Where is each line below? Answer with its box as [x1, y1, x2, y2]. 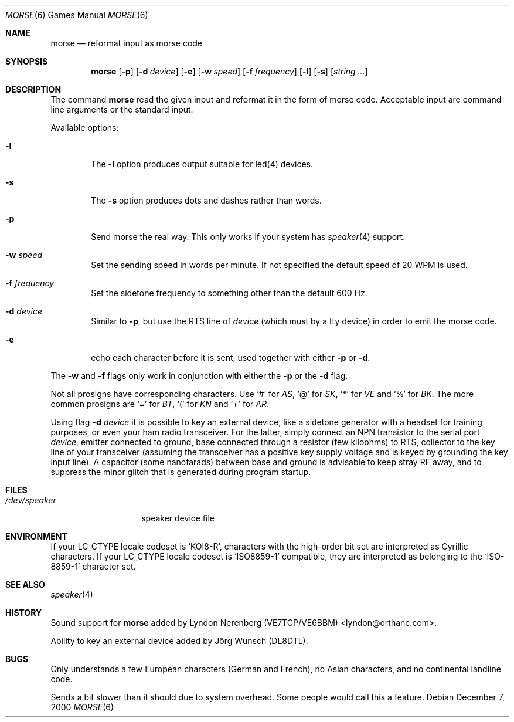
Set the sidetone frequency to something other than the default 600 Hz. [91, 288, 367, 298]
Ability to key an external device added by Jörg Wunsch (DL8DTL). [50, 636, 308, 646]
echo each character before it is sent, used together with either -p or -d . [91, 352, 370, 362]
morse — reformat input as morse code [50, 38, 203, 48]
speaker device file [141, 513, 215, 523]
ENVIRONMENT [5, 531, 67, 541]
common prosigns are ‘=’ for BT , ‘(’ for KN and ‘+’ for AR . [50, 399, 270, 409]
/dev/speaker [5, 495, 56, 505]
